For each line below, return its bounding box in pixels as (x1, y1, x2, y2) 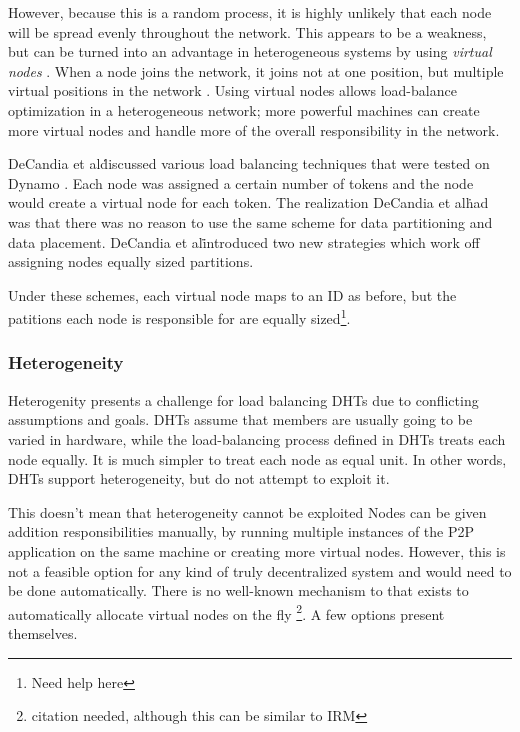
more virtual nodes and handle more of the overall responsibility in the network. (8, 119, 500, 140)
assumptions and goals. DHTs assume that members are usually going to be (8, 409, 473, 430)
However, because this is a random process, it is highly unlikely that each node (8, 2, 492, 22)
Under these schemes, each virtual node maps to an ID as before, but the (8, 284, 457, 305)
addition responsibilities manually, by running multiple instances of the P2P (8, 521, 475, 542)
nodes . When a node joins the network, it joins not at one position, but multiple (8, 60, 504, 81)
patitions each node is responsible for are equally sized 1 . (8, 305, 351, 328)
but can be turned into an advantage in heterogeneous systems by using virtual (8, 41, 492, 62)
